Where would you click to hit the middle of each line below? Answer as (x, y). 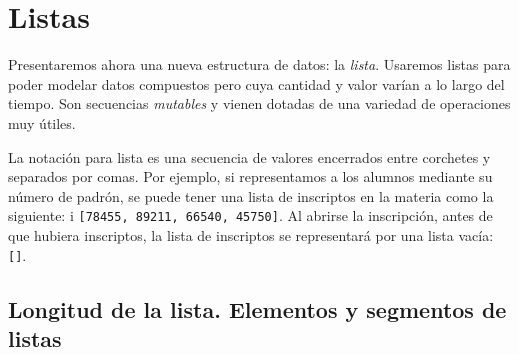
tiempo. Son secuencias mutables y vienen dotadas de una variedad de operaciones (259, 103)
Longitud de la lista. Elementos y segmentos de (257, 308)
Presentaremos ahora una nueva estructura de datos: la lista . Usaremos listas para (259, 64)
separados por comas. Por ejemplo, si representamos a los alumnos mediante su (250, 176)
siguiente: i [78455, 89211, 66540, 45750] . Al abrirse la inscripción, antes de (250, 215)
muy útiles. (42, 122)
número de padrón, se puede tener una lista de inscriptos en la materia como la (251, 195)
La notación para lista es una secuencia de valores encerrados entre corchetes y (249, 156)
